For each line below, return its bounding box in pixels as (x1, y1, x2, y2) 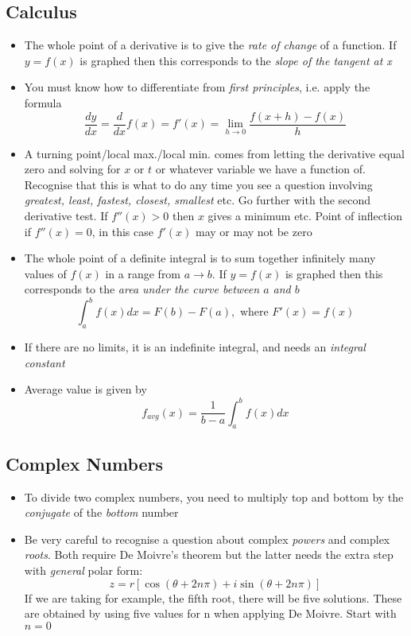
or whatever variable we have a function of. (155, 161, 366, 177)
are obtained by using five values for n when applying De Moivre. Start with (24, 605, 397, 622)
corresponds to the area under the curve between (24, 281, 260, 297)
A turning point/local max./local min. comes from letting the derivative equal (24, 145, 405, 161)
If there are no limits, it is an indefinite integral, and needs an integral (24, 339, 366, 355)
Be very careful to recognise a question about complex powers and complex (24, 530, 390, 547)
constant (24, 354, 65, 370)
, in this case (91, 223, 153, 239)
